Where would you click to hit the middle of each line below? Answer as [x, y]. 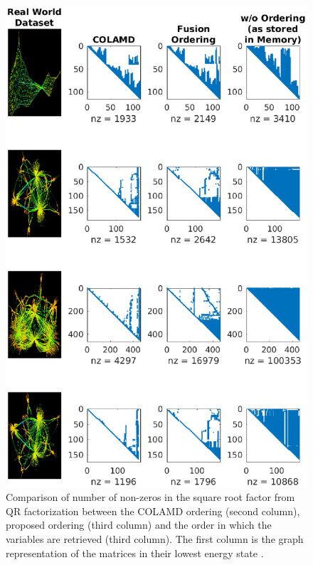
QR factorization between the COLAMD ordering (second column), [153, 511]
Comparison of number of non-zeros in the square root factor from [150, 497]
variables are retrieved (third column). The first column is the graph [155, 539]
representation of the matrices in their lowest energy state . [135, 553]
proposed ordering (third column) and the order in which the [139, 525]
